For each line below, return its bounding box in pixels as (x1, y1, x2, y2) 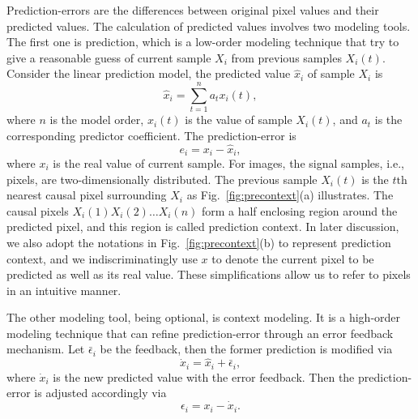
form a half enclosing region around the (201, 202, 398, 219)
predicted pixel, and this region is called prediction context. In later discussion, (6, 218, 399, 235)
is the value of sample (185, 111, 292, 128)
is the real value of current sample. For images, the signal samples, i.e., (53, 154, 404, 171)
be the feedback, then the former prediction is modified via (100, 340, 393, 357)
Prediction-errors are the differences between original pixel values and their (6, 2, 379, 18)
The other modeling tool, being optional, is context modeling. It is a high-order (6, 309, 401, 326)
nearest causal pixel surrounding (6, 186, 167, 203)
